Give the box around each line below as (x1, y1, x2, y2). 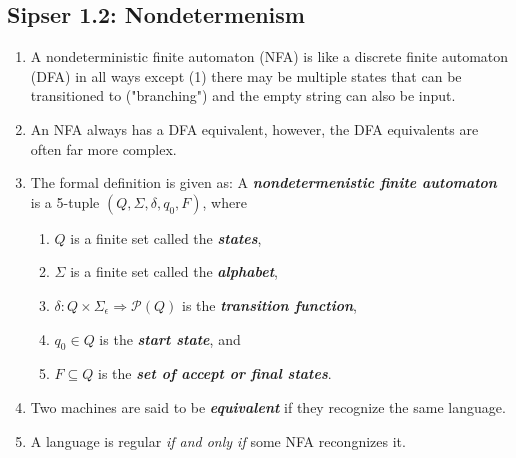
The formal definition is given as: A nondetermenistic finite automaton (30, 172, 497, 193)
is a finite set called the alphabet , (70, 261, 278, 282)
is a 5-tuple (30, 191, 100, 212)
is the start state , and (99, 328, 241, 349)
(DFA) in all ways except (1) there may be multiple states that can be (30, 65, 462, 86)
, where (202, 191, 247, 212)
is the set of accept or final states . (98, 363, 332, 384)
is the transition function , (182, 294, 357, 315)
